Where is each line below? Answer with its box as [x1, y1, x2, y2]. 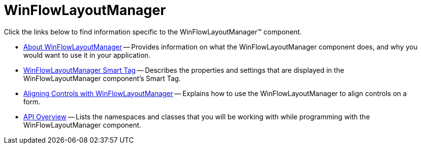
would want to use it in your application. [23, 50, 151, 59]
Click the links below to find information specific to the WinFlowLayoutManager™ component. [4, 27, 302, 36]
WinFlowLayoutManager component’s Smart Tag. [23, 74, 181, 82]
